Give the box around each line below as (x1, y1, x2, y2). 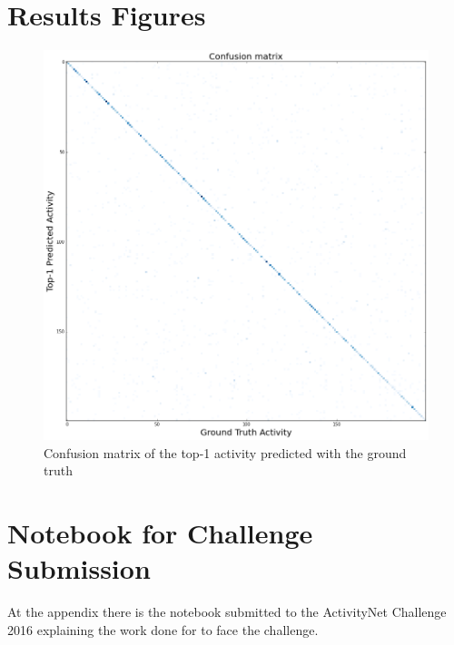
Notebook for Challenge (7, 514, 313, 552)
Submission (7, 550, 151, 587)
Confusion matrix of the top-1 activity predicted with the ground (44, 443, 407, 462)
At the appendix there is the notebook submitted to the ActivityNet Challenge (7, 602, 447, 621)
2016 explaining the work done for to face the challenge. (7, 620, 319, 639)
